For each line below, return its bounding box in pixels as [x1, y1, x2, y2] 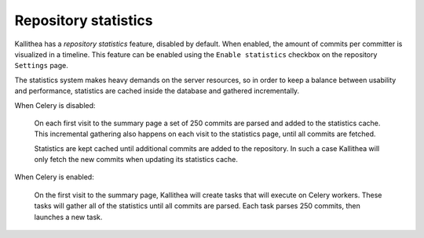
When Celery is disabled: [14, 100, 96, 110]
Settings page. [14, 61, 68, 70]
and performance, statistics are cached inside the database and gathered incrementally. [14, 86, 300, 96]
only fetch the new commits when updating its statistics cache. [34, 155, 239, 164]
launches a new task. [34, 212, 103, 222]
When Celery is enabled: [14, 172, 94, 182]
